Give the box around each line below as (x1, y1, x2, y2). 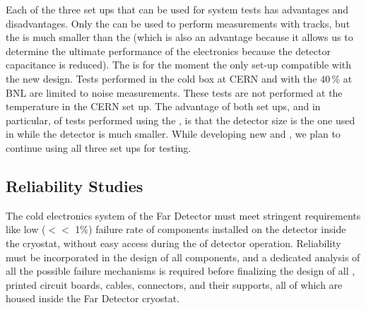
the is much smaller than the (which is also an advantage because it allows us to (6, 30, 353, 44)
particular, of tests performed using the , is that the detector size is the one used (6, 112, 355, 127)
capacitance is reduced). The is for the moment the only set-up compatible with (6, 57, 352, 72)
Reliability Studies (6, 174, 143, 196)
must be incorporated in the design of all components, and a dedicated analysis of (6, 249, 360, 264)
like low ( (6, 222, 46, 237)
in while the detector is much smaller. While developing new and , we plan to (6, 126, 341, 141)
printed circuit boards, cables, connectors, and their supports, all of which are (6, 277, 343, 292)
